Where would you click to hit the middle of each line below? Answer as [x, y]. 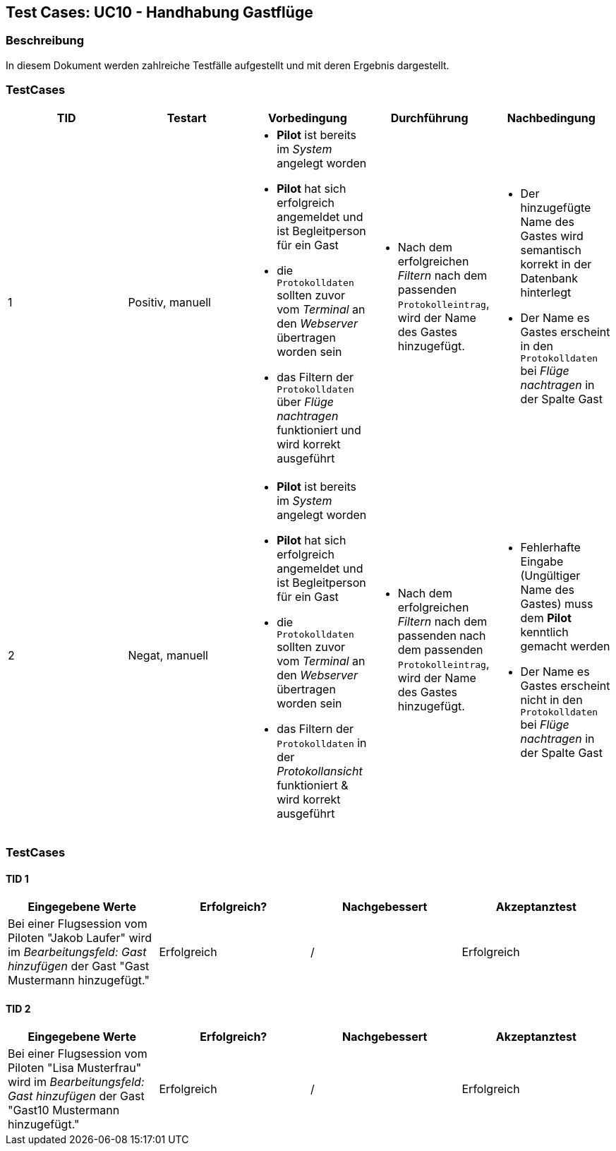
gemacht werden [565, 646]
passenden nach [442, 636]
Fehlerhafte [550, 547]
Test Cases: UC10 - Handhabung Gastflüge [159, 12]
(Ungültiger [550, 575]
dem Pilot [546, 618]
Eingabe [542, 561]
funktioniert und [319, 430]
